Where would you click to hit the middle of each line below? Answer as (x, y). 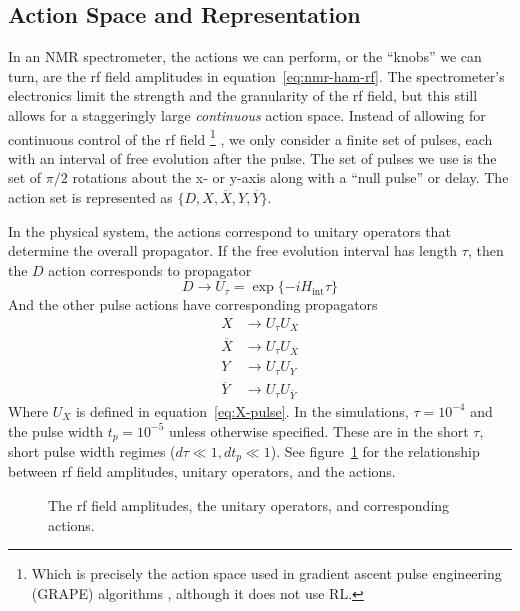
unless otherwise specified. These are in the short (319, 430)
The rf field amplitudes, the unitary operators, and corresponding (249, 505)
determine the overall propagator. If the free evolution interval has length (233, 250)
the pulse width (55, 430)
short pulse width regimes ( (92, 451)
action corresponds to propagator (150, 269)
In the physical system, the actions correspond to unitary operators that (229, 230)
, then (485, 250)
